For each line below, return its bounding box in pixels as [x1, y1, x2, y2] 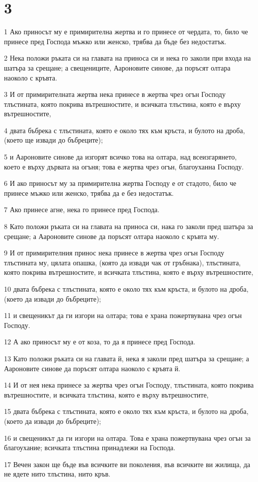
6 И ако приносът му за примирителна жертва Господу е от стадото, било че [4, 178, 237, 188]
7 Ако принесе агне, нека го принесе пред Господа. [4, 204, 160, 215]
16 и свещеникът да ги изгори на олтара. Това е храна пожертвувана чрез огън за [4, 432, 251, 443]
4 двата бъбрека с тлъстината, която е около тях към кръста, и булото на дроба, [4, 125, 245, 135]
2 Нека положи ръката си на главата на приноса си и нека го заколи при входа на [4, 53, 251, 63]
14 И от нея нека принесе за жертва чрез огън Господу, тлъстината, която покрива [4, 380, 254, 390]
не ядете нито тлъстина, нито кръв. [4, 469, 110, 479]
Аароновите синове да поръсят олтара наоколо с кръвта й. [4, 363, 180, 373]
